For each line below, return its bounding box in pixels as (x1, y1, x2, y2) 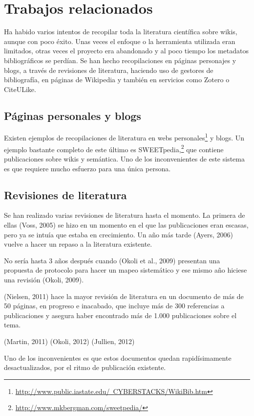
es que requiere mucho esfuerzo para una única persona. (4, 163, 171, 173)
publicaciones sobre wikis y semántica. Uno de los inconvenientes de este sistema (4, 153, 245, 163)
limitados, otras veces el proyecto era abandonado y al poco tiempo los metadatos (4, 46, 249, 56)
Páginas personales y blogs (4, 108, 141, 123)
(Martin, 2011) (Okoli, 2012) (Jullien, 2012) (4, 336, 135, 346)
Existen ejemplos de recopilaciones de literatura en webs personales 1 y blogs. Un (4, 131, 245, 143)
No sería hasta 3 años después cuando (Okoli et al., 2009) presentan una (4, 255, 220, 265)
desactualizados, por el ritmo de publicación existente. (4, 362, 166, 372)
